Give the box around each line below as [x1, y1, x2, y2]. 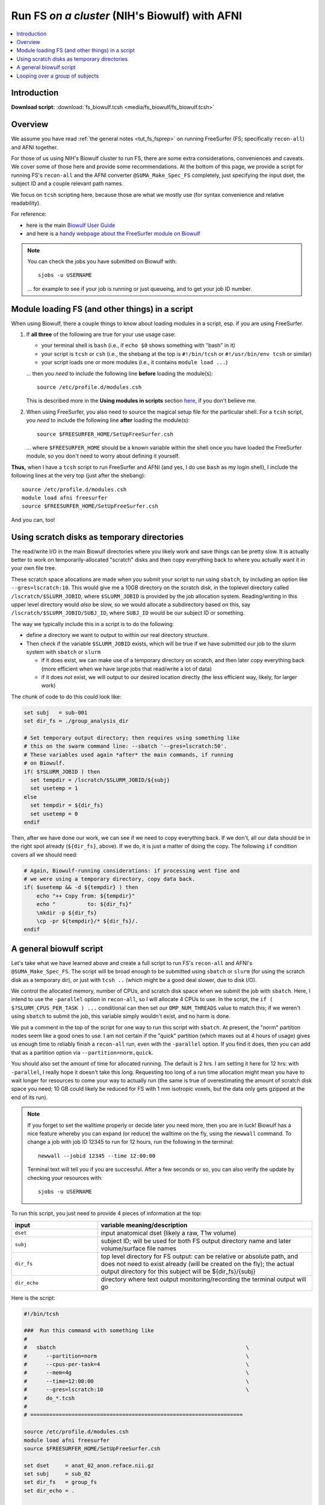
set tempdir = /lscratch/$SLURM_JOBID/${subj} [30, 777, 170, 783]
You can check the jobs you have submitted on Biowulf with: [27, 258, 177, 265]
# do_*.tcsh [23, 1394, 75, 1401]
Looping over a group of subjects [16, 72, 99, 79]
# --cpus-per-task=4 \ [23, 1361, 250, 1368]
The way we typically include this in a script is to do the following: [11, 620, 175, 627]
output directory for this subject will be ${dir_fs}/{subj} [101, 1267, 256, 1276]
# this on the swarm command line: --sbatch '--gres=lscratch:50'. [23, 743, 227, 749]
